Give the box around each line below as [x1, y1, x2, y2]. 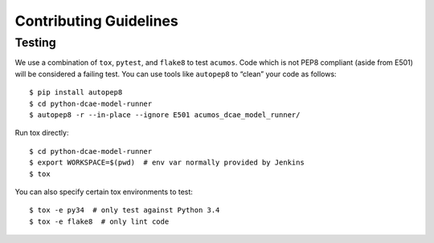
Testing [14, 35, 56, 50]
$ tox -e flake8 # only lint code [29, 217, 170, 226]
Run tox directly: [14, 128, 69, 138]
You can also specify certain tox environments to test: [14, 187, 193, 196]
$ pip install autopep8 [29, 88, 123, 97]
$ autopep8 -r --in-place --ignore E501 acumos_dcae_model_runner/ [29, 110, 301, 119]
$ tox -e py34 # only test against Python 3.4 [29, 205, 220, 215]
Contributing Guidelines [14, 12, 178, 30]
